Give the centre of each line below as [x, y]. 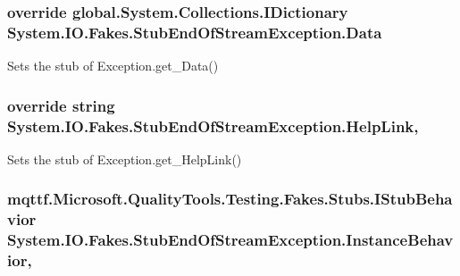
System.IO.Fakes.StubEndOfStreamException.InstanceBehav [230, 240]
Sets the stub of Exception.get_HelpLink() [125, 159]
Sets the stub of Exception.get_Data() [113, 66]
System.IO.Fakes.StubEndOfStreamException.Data [195, 32]
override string [61, 105]
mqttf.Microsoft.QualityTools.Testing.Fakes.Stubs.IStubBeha [230, 199]
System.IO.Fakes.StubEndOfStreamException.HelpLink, [213, 125]
